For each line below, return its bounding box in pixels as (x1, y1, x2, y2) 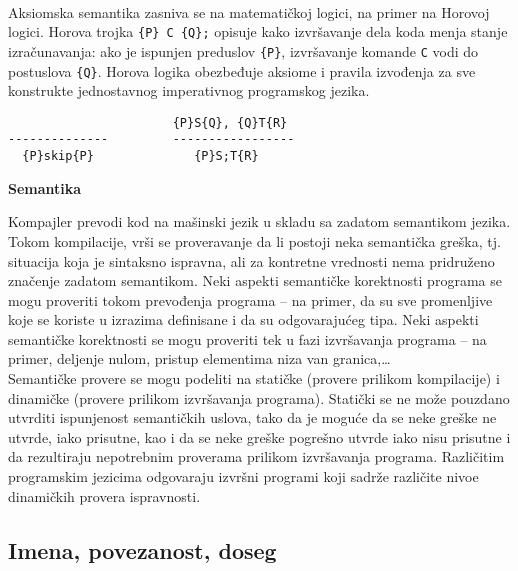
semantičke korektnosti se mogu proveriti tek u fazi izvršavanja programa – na (8, 328, 487, 349)
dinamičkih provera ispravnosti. (8, 485, 201, 506)
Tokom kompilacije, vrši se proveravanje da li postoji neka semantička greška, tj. (8, 230, 501, 251)
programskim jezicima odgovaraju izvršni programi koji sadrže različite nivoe (8, 466, 479, 487)
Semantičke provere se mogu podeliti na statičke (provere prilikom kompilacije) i (8, 368, 500, 389)
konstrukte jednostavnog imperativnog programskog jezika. (8, 80, 370, 101)
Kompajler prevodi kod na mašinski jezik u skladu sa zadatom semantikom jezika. (8, 211, 511, 232)
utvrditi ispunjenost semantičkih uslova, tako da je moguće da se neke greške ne (8, 407, 497, 428)
